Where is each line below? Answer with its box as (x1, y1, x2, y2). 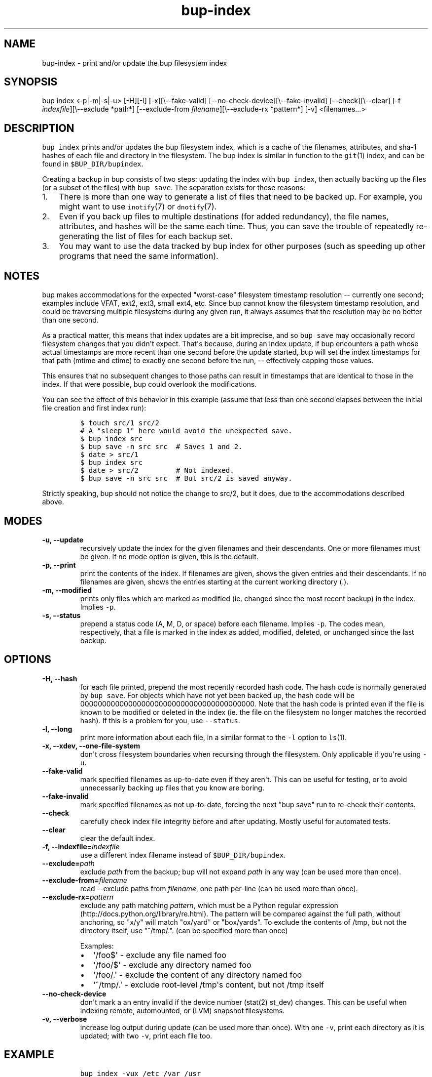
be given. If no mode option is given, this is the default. (80, 552, 258, 561)
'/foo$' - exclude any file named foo (93, 950, 226, 960)
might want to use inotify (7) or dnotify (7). (59, 202, 217, 212)
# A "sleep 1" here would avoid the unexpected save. (80, 427, 292, 435)
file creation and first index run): (42, 404, 146, 413)
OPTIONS (4, 653, 51, 666)
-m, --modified (42, 585, 92, 594)
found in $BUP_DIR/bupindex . (42, 160, 144, 168)
